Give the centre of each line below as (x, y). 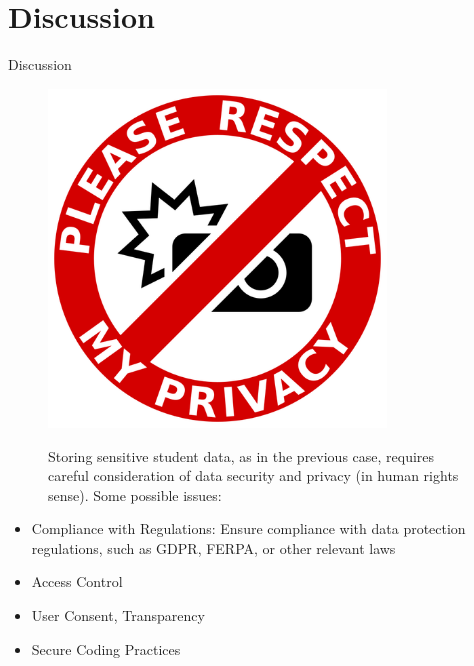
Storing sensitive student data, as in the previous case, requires (241, 455)
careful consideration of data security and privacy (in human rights (253, 475)
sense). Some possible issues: (135, 494)
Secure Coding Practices (106, 648)
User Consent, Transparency (118, 615)
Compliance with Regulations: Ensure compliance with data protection (248, 528)
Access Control (77, 581)
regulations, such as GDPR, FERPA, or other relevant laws (213, 547)
